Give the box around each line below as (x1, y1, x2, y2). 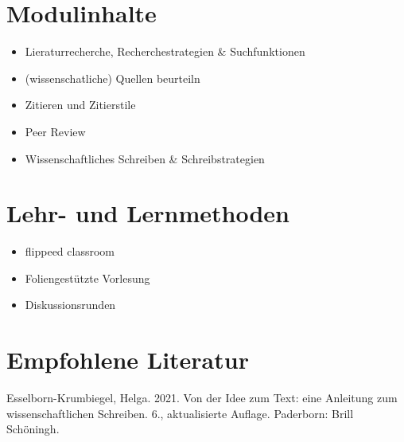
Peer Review (25, 123, 86, 139)
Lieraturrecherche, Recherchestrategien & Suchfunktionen (25, 43, 305, 60)
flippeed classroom (25, 243, 115, 260)
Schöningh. (6, 420, 60, 437)
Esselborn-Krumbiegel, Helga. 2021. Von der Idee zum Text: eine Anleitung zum (6, 389, 398, 406)
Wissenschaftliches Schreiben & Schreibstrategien (25, 150, 265, 166)
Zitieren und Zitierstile (25, 96, 136, 113)
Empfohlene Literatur (6, 343, 249, 376)
